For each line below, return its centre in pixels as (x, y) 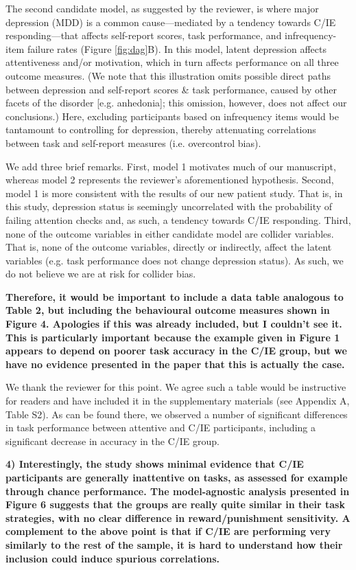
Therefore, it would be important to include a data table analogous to (175, 296)
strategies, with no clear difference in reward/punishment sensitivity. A (178, 517)
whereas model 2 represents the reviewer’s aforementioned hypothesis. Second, (170, 180)
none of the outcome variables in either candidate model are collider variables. (170, 233)
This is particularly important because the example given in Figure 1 (173, 337)
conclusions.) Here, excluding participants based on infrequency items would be (172, 116)
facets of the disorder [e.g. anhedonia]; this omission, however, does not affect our (176, 103)
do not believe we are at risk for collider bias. (101, 274)
